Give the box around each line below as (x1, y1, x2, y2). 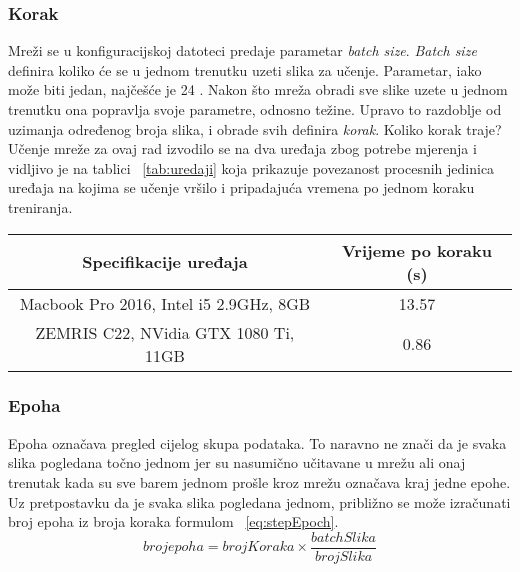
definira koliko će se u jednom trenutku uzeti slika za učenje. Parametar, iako (8, 59, 482, 80)
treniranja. (8, 196, 73, 217)
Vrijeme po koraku (341, 238, 492, 262)
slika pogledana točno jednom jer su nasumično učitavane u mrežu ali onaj (8, 452, 466, 473)
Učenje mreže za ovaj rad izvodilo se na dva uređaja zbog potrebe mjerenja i (8, 138, 477, 159)
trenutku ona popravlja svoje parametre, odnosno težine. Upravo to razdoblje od (8, 99, 502, 119)
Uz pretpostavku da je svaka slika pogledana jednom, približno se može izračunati (8, 491, 511, 512)
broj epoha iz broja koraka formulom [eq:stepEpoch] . (8, 511, 339, 532)
